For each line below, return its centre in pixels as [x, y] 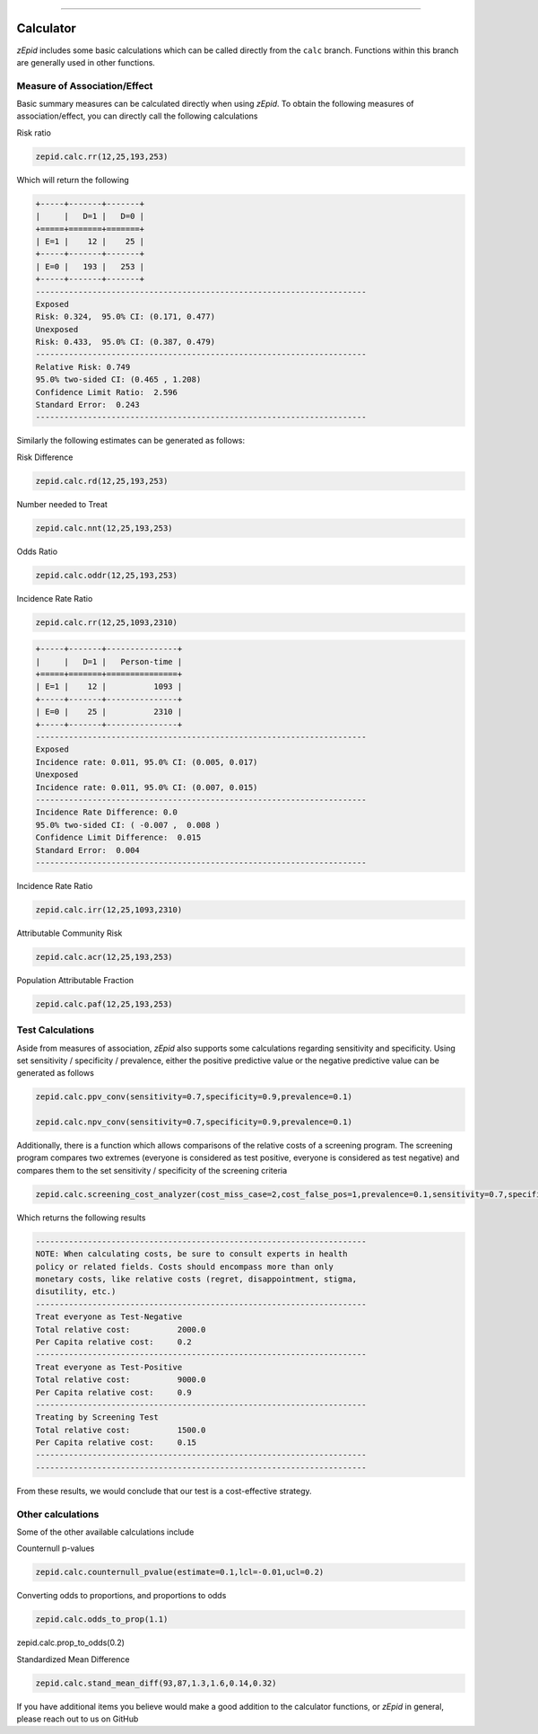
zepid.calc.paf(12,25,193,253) [104, 1004]
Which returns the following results [81, 1218]
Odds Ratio [37, 551]
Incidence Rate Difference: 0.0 [107, 812]
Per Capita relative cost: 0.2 [113, 1342]
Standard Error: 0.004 [88, 850]
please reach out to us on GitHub [78, 1719]
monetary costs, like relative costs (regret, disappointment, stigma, [196, 1279]
